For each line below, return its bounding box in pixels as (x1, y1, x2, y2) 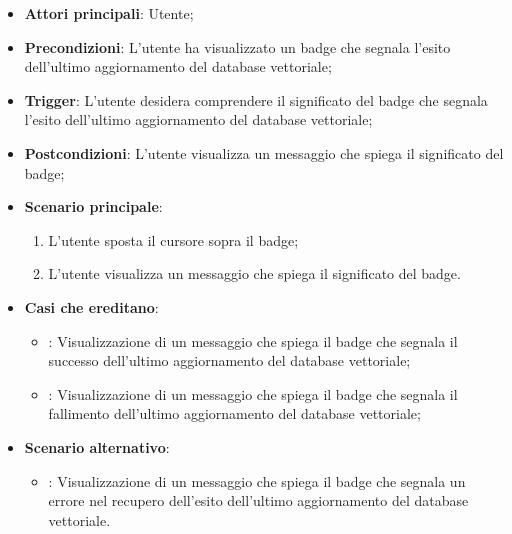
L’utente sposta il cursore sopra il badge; (48, 229, 299, 250)
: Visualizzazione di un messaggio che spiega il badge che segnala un (48, 470, 466, 491)
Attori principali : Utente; (24, 3, 194, 23)
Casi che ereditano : (24, 296, 159, 317)
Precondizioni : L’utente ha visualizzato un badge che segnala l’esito (24, 36, 451, 57)
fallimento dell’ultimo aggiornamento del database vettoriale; (48, 403, 421, 424)
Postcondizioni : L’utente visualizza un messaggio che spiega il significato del (24, 142, 504, 163)
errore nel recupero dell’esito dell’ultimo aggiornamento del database (48, 490, 469, 511)
